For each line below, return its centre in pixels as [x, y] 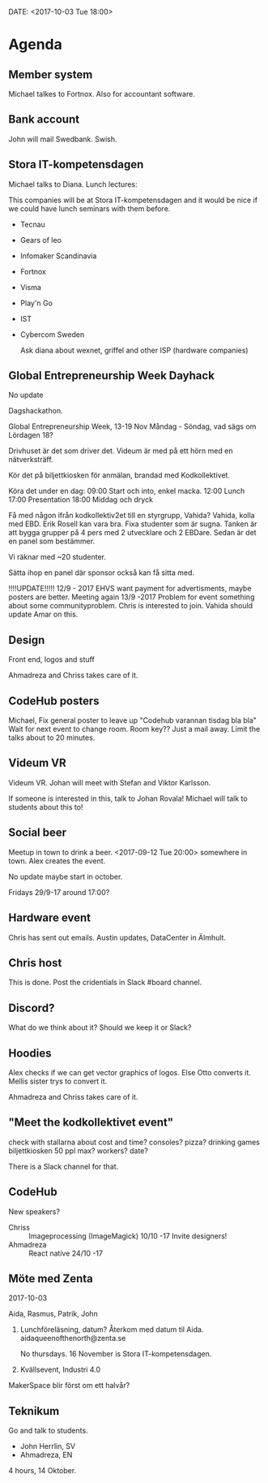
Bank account [44, 120]
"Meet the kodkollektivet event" [91, 1123]
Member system [51, 74]
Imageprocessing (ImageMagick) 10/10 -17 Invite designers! [128, 1236]
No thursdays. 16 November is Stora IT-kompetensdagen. [116, 1354]
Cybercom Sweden [52, 334]
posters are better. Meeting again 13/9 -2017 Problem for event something [132, 597]
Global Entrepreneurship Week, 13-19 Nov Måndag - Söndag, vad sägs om [132, 426]
